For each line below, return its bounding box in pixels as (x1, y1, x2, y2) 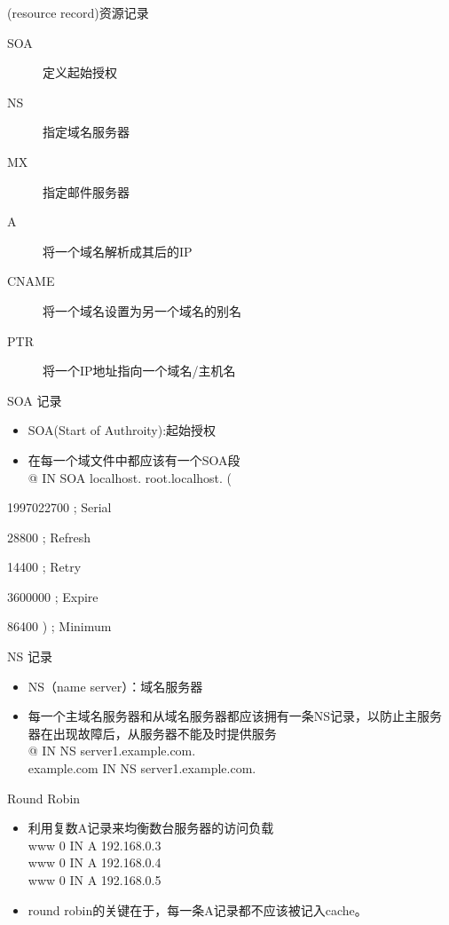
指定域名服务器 (43, 123, 130, 141)
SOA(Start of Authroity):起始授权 (28, 421, 217, 439)
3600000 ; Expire (7, 587, 98, 605)
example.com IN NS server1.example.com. (28, 759, 256, 778)
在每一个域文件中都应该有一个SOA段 (28, 450, 240, 469)
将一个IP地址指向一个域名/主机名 (43, 361, 236, 380)
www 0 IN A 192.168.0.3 (28, 835, 161, 854)
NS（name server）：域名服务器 (28, 676, 203, 695)
